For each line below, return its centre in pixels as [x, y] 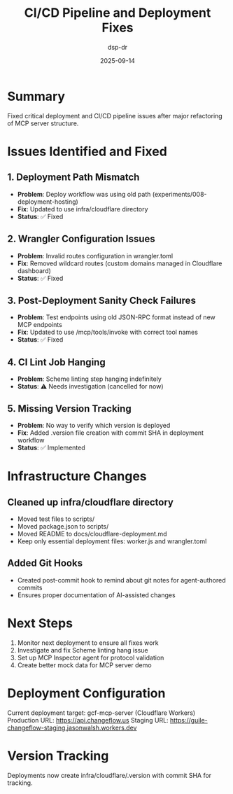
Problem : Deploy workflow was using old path [84, 194]
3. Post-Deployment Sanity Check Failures [101, 300]
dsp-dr [118, 47]
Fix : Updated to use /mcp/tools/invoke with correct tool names [107, 332]
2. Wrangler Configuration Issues [81, 239]
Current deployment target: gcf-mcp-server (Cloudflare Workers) [101, 713]
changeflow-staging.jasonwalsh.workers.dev [72, 727]
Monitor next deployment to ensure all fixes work [88, 643]
